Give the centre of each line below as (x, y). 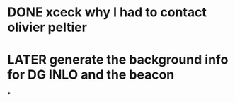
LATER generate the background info (118, 60)
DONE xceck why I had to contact (107, 12)
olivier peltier (47, 27)
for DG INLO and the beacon (91, 75)
